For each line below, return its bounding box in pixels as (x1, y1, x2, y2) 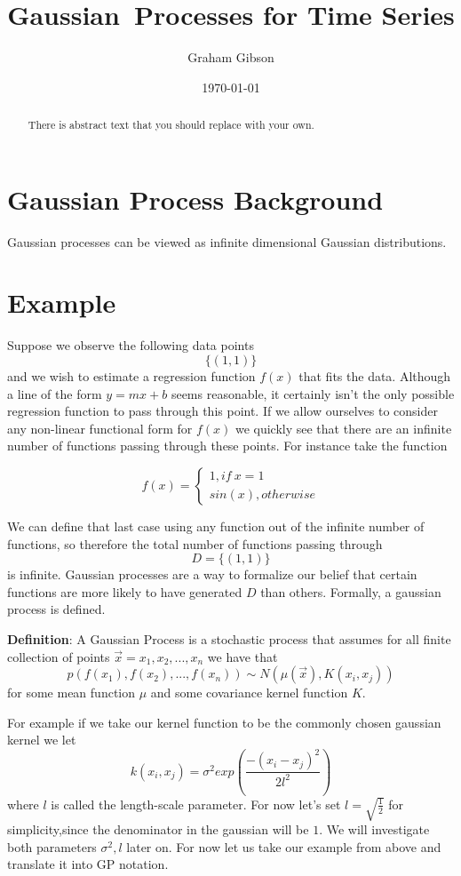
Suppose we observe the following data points (7, 336, 254, 354)
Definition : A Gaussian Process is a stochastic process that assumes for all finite (7, 629, 451, 648)
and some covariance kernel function (150, 683, 348, 702)
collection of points (7, 647, 110, 665)
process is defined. (7, 600, 106, 618)
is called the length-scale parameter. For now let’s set (51, 794, 341, 813)
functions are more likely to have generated (7, 582, 242, 601)
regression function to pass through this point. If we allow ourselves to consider (7, 402, 438, 420)
